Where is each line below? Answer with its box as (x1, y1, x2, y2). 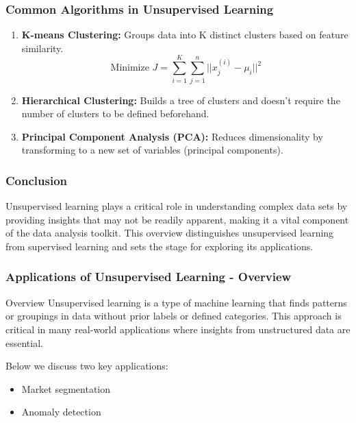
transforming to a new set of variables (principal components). (21, 143, 283, 157)
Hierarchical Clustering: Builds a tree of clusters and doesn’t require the (21, 93, 340, 107)
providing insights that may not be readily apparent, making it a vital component (5, 212, 349, 226)
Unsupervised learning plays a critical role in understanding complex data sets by (5, 199, 348, 213)
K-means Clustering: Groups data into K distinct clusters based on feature (21, 27, 348, 42)
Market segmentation (21, 381, 111, 396)
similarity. (21, 40, 64, 55)
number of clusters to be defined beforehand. (21, 106, 209, 121)
